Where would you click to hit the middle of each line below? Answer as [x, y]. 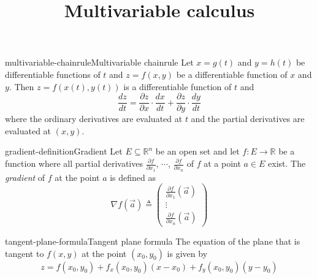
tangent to [25, 253]
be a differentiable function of [232, 74]
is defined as [133, 177]
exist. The [287, 163]
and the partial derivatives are [248, 119]
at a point [222, 163]
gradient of [25, 177]
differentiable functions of [53, 74]
